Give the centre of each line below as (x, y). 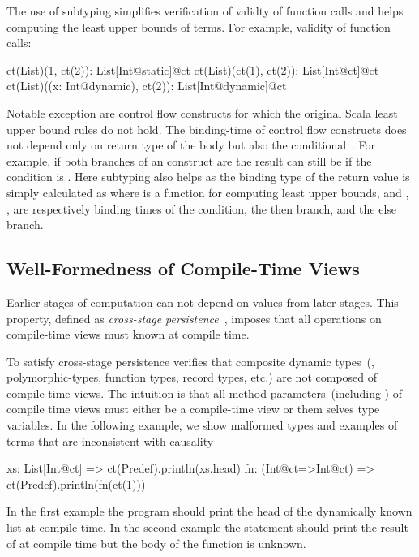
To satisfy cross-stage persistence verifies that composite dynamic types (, (190, 361)
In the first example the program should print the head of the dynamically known (209, 511)
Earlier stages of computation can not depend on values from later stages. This (203, 302)
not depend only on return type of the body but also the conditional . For (191, 145)
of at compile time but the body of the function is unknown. (156, 543)
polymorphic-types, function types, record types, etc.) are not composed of (192, 377)
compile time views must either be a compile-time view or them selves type (193, 409)
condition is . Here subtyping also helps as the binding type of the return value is (208, 177)
